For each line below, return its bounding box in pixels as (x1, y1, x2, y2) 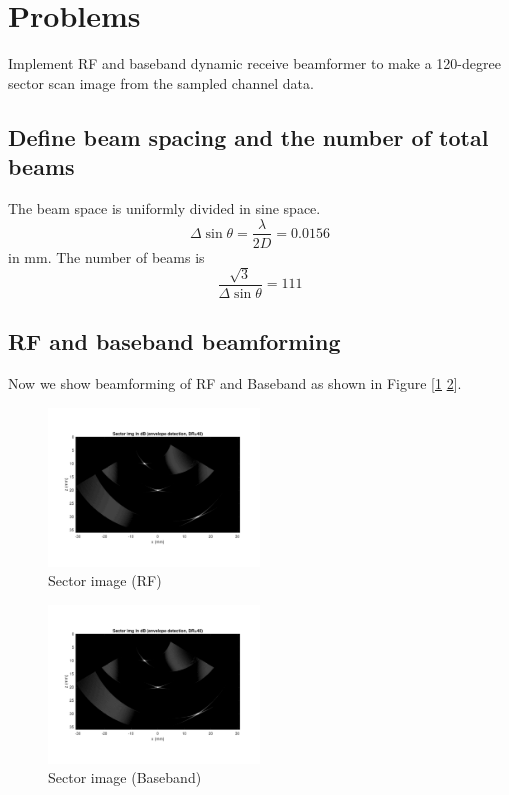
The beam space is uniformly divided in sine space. (8, 197, 321, 218)
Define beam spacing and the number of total (8, 121, 489, 152)
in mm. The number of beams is (8, 246, 205, 267)
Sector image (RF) (48, 570, 162, 591)
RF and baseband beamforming (8, 326, 341, 357)
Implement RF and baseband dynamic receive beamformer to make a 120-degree (8, 53, 501, 74)
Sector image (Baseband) (48, 767, 202, 788)
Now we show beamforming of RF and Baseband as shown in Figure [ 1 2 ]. (8, 373, 462, 394)
